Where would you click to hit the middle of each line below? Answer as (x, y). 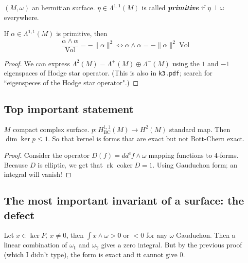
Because (16, 164)
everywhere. (22, 17)
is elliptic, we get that (70, 164)
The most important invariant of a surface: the (124, 200)
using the (186, 63)
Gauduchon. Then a (206, 235)
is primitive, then (82, 33)
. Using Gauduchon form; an (195, 164)
